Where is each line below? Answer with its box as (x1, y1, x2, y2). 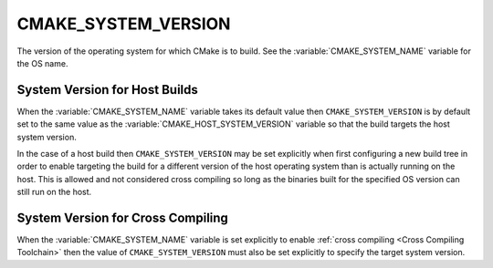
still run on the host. (16, 187, 92, 198)
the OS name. (16, 57, 68, 68)
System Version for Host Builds (16, 82, 198, 98)
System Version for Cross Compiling (16, 211, 228, 225)
